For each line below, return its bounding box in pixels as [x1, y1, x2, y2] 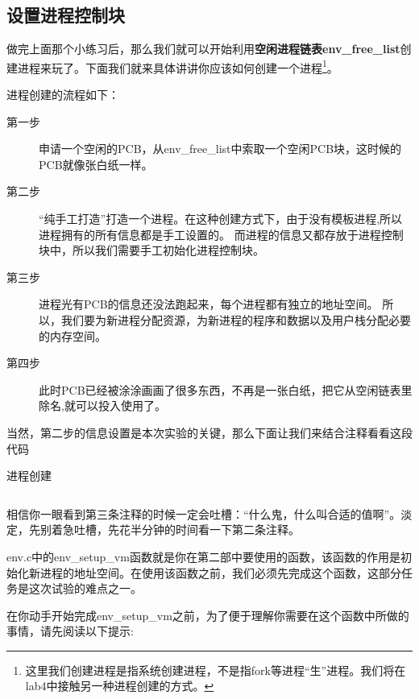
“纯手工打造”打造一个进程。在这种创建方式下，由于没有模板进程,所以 [39, 210, 403, 227]
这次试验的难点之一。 [28, 580, 142, 597]
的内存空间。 [39, 327, 106, 344]
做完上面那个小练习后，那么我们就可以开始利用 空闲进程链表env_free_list [6, 40, 400, 57]
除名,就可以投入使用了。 [39, 397, 166, 414]
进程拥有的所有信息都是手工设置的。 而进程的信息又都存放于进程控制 [39, 225, 404, 242]
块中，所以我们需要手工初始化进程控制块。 [39, 242, 264, 259]
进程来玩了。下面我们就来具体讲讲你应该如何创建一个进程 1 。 [17, 56, 338, 76]
